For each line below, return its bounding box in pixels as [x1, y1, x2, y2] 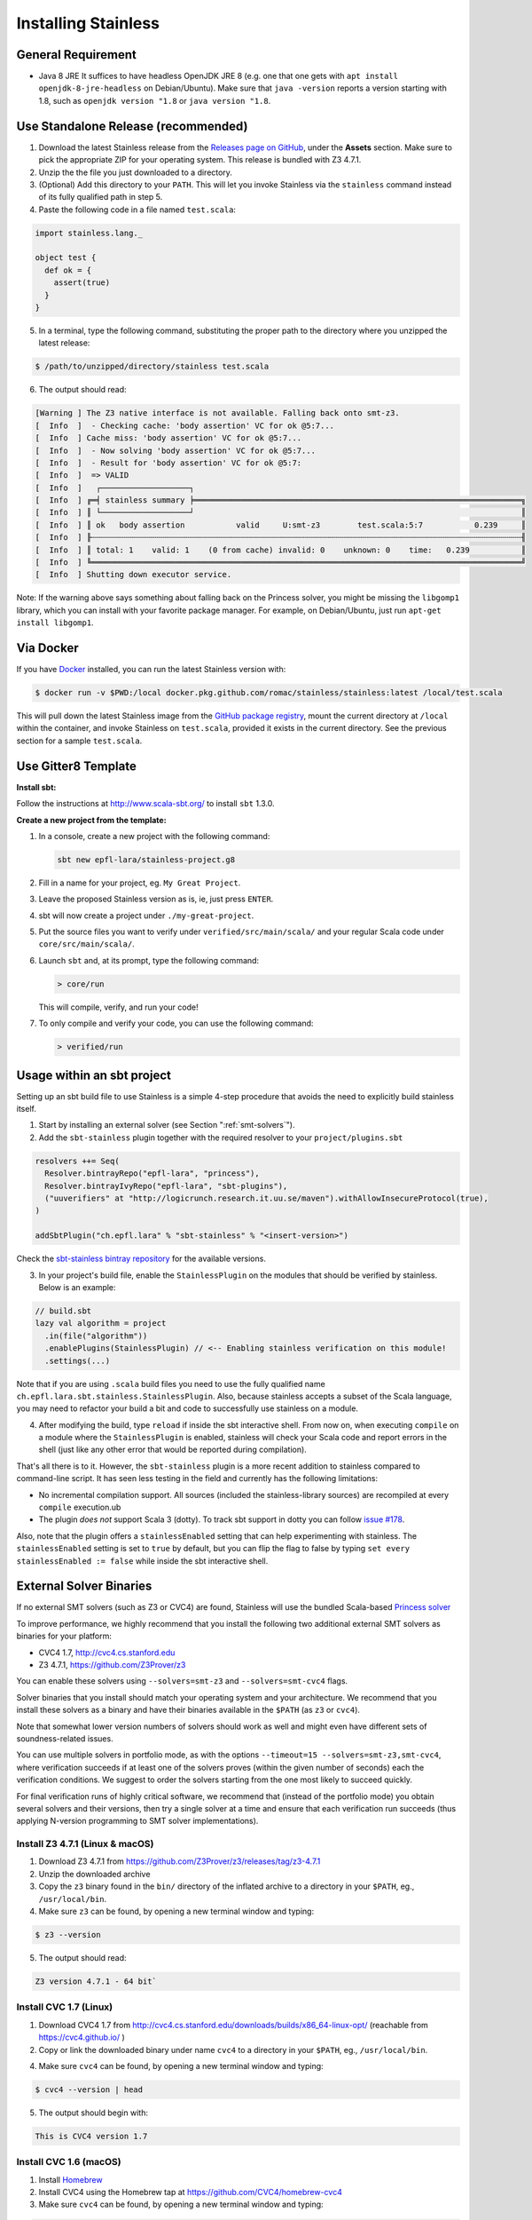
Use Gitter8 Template [16, 758, 137, 773]
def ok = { [44, 265, 92, 275]
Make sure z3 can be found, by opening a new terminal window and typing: [38, 1906, 315, 1917]
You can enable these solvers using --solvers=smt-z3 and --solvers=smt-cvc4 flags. [16, 1676, 348, 1686]
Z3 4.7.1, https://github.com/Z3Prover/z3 [38, 1660, 186, 1670]
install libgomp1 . [16, 617, 94, 628]
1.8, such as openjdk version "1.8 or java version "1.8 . [38, 95, 271, 106]
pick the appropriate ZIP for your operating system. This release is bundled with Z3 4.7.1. [38, 155, 362, 165]
